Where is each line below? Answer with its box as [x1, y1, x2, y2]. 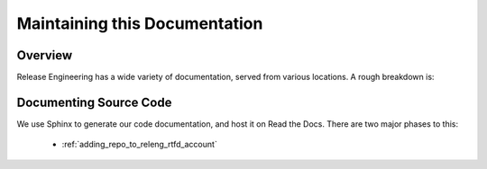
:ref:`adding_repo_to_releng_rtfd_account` [61, 139, 218, 150]
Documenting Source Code [16, 94, 172, 110]
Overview [16, 48, 73, 63]
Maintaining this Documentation [16, 13, 263, 33]
